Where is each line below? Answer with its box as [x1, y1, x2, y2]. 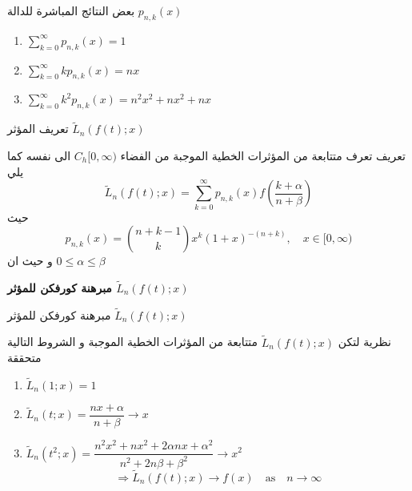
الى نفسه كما [7, 147, 71, 163]
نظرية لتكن [338, 333, 391, 350]
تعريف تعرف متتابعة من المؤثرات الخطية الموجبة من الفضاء [120, 147, 406, 163]
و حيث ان [7, 252, 53, 269]
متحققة [7, 349, 42, 366]
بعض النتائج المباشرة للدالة [7, 2, 135, 18]
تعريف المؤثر [7, 120, 69, 137]
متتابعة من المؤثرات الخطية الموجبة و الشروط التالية [7, 333, 258, 350]
